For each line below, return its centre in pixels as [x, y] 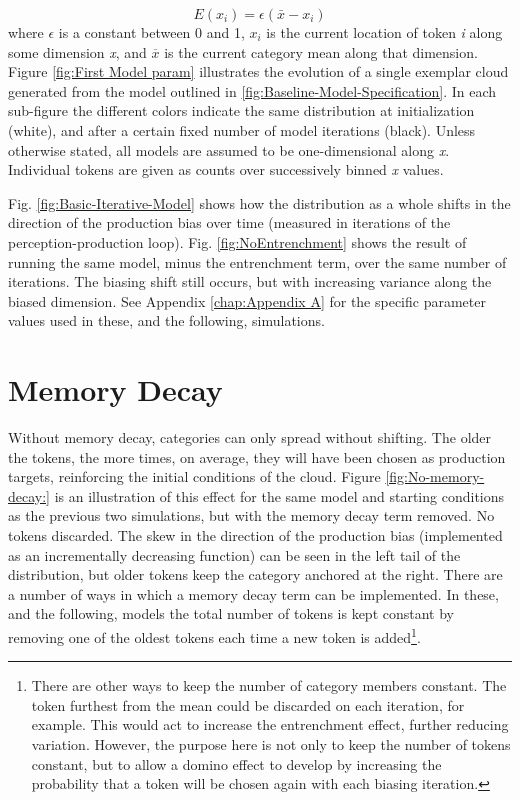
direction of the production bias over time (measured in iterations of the [229, 222]
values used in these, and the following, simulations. [166, 320]
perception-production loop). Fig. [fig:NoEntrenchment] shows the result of [237, 241]
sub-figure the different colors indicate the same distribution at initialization [241, 110]
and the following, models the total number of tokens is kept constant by [231, 613]
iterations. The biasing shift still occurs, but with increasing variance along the [250, 281]
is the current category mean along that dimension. [321, 51]
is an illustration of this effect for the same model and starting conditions [279, 495]
